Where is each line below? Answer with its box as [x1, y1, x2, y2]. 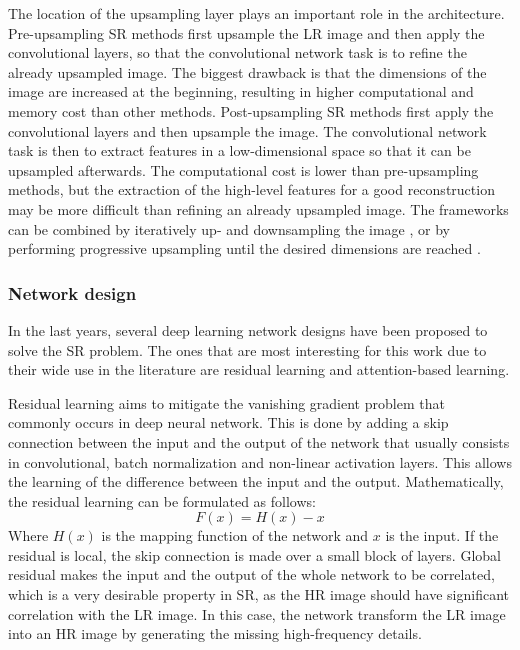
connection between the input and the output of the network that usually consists [8, 431, 510, 452]
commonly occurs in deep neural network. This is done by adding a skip [8, 412, 449, 433]
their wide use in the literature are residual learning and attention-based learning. [8, 359, 510, 380]
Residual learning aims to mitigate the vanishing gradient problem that [8, 392, 445, 413]
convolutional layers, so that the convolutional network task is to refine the [8, 42, 467, 63]
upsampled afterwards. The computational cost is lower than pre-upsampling [8, 159, 479, 180]
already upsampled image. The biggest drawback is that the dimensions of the [8, 61, 487, 82]
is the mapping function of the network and [101, 525, 369, 546]
